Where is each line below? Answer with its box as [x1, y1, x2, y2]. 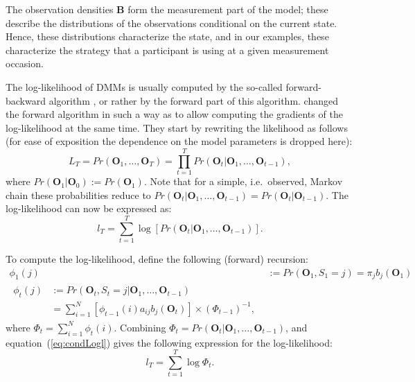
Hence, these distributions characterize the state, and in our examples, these [6, 29, 329, 44]
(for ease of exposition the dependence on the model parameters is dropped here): [6, 134, 353, 148]
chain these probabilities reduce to [6, 187, 151, 202]
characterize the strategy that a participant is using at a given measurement [6, 42, 329, 57]
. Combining [114, 320, 166, 334]
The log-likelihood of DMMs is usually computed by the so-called [6, 79, 283, 94]
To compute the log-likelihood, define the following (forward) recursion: [6, 251, 308, 266]
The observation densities [6, 2, 114, 16]
